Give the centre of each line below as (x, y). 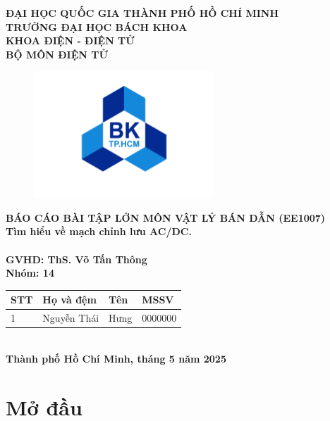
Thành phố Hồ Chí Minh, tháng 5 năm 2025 (116, 358)
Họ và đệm (69, 300)
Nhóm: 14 (30, 273)
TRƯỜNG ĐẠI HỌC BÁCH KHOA (97, 26)
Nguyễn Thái (71, 318)
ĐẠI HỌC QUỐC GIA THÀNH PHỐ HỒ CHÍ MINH (142, 13)
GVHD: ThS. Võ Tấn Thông (77, 259)
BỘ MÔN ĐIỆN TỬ (57, 54)
